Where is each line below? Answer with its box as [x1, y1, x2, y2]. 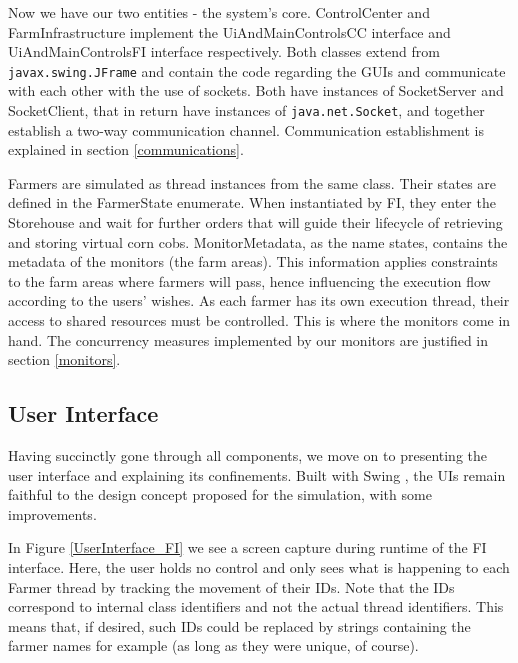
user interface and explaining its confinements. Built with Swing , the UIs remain [8, 464, 506, 485]
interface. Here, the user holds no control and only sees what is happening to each [8, 556, 510, 577]
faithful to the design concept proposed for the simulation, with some [8, 484, 432, 505]
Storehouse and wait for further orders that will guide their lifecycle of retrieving [8, 212, 503, 233]
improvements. [8, 503, 97, 524]
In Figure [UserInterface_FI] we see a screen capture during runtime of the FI [8, 537, 487, 558]
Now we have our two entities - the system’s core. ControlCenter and [8, 2, 430, 22]
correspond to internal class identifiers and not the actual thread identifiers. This [8, 596, 504, 617]
